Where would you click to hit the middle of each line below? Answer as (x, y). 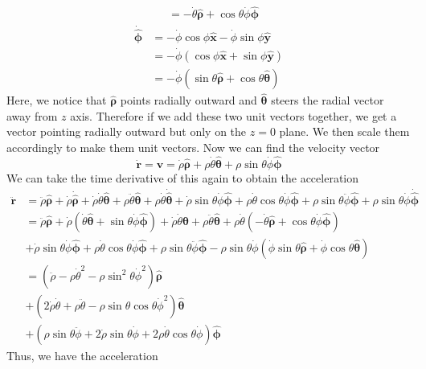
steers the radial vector (328, 100)
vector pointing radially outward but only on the (127, 131)
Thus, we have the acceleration (82, 356)
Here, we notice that (57, 100)
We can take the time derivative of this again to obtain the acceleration (183, 177)
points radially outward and (188, 100)
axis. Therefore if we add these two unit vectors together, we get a (233, 115)
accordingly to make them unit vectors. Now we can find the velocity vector (193, 147)
